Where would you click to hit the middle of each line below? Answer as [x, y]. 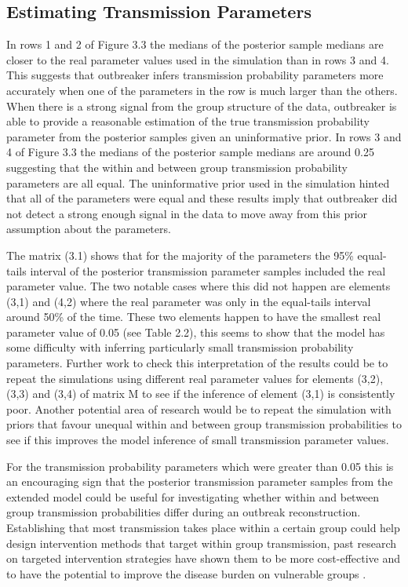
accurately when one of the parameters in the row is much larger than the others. [202, 90]
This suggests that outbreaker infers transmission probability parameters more [195, 75]
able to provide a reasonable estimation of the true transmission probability [188, 121]
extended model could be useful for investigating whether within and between [193, 496]
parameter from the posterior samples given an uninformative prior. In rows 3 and [204, 136]
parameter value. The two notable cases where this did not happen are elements [199, 286]
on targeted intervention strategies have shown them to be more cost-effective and [204, 558]
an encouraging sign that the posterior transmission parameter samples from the [200, 481]
